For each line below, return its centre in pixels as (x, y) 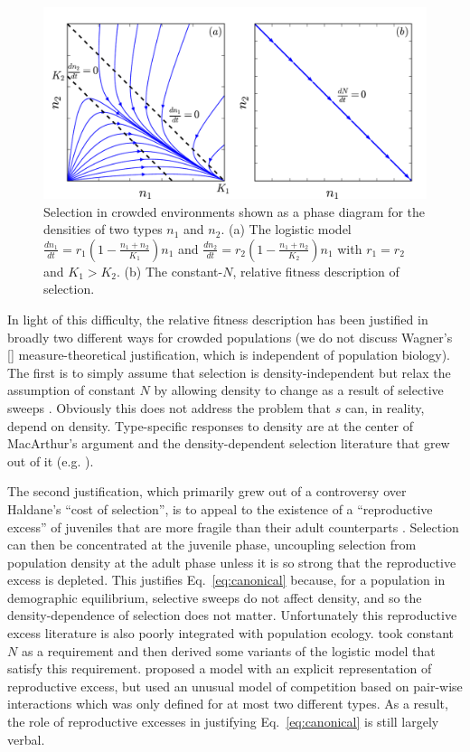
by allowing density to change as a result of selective (299, 390)
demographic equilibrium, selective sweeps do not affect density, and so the (215, 597)
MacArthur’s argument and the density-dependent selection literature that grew (229, 443)
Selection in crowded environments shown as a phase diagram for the (235, 211)
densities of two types (103, 229)
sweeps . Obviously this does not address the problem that (169, 407)
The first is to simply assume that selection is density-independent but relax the (229, 372)
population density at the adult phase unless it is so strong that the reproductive (232, 562)
